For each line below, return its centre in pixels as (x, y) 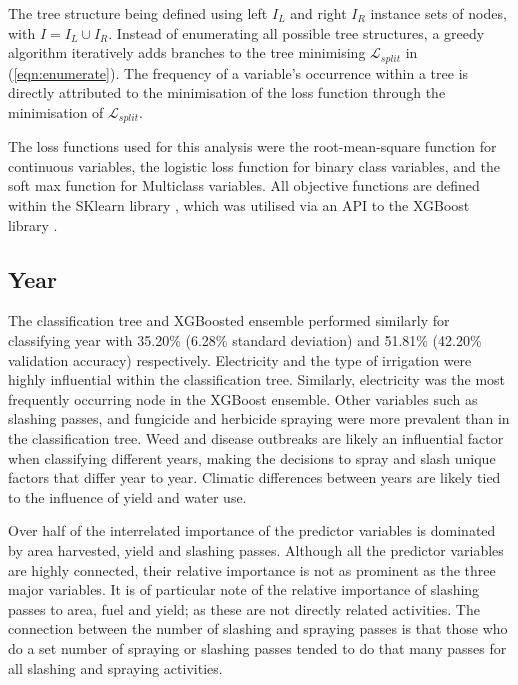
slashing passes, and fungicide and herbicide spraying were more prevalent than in (259, 418)
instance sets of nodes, (438, 13)
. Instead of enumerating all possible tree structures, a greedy (296, 32)
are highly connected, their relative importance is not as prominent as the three (252, 569)
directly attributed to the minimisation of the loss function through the (227, 92)
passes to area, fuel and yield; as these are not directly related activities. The (244, 608)
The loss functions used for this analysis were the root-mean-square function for (252, 146)
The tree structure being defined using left (138, 13)
